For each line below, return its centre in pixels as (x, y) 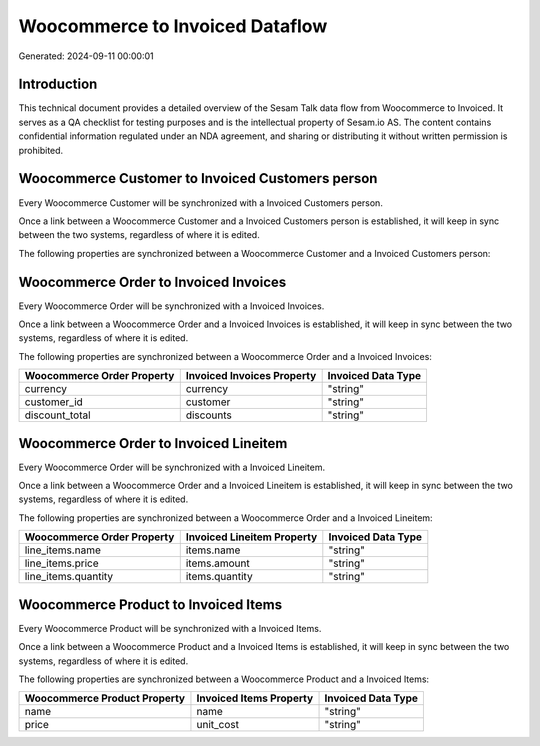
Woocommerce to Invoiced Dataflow (173, 26)
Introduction (58, 84)
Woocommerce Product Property (104, 698)
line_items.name (63, 550)
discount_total (57, 415)
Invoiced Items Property (255, 698)
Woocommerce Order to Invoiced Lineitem (153, 443)
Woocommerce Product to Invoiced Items (150, 604)
